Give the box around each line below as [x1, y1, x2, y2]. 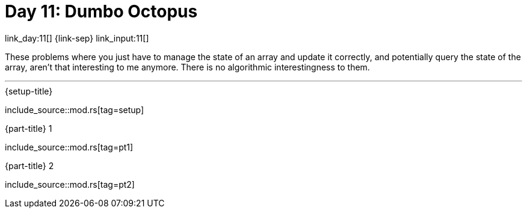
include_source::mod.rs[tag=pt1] [5, 141, 134, 152]
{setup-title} [5, 85, 53, 96]
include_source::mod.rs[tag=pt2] [5, 179, 135, 190]
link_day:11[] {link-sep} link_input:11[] [5, 32, 149, 43]
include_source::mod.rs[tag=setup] [5, 104, 144, 115]
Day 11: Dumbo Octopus [5, 1, 198, 22]
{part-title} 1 [5, 123, 52, 134]
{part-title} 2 [5, 160, 54, 171]
